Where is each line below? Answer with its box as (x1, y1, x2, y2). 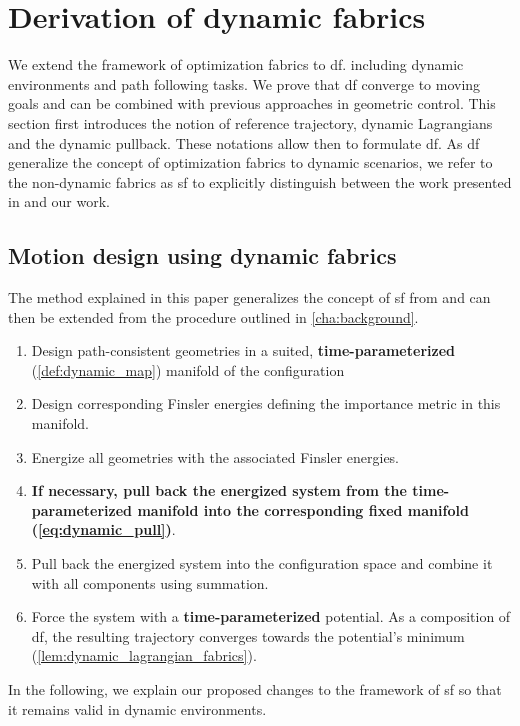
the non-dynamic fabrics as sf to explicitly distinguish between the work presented (8, 171, 512, 192)
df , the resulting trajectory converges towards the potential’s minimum (31, 625, 465, 646)
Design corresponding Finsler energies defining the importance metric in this (31, 393, 501, 414)
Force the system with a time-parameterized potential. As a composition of (31, 606, 511, 627)
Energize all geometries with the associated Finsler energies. (31, 446, 400, 467)
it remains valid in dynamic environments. (8, 698, 267, 719)
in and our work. (8, 191, 110, 212)
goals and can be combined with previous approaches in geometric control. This (8, 93, 496, 114)
